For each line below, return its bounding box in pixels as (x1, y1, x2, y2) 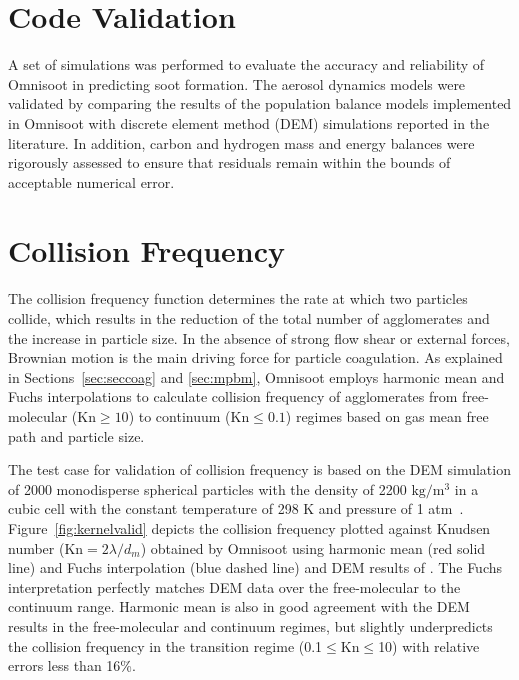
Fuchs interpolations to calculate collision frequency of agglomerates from (8, 386, 458, 407)
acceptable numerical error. (8, 171, 175, 192)
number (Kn (8, 537, 84, 558)
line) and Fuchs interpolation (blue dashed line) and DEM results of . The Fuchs (8, 557, 503, 578)
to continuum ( (138, 405, 231, 426)
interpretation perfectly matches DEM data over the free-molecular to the (8, 576, 461, 597)
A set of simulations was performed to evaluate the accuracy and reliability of (8, 54, 485, 75)
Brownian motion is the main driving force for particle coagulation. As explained (8, 347, 503, 368)
